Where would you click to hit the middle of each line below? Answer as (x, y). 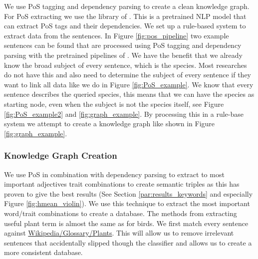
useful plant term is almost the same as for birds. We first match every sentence (126, 223)
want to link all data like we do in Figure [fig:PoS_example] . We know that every (129, 84)
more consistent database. (43, 252)
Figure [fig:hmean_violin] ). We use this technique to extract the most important (127, 203)
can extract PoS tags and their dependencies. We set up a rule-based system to (125, 26)
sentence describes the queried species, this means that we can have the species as (129, 94)
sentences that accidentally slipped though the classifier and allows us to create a (128, 242)
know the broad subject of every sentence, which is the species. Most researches (126, 65)
